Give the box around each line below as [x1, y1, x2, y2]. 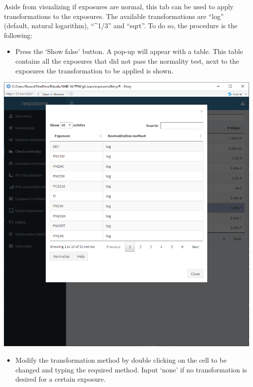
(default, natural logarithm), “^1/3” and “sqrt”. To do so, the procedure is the [4, 20, 237, 31]
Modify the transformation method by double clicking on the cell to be [15, 354, 227, 365]
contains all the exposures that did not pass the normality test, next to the [15, 55, 239, 66]
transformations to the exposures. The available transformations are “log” [4, 11, 224, 21]
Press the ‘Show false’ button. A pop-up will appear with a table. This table [15, 46, 243, 56]
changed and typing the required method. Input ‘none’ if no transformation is [15, 364, 247, 374]
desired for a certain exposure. [15, 374, 106, 384]
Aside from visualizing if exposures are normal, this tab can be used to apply [4, 1, 234, 11]
